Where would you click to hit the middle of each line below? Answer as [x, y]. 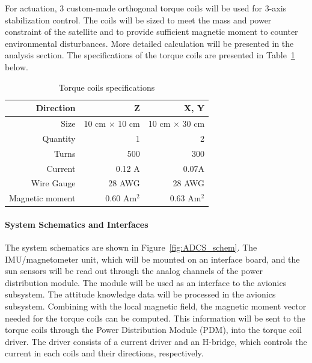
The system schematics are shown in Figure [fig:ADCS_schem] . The [131, 247]
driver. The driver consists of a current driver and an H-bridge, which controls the [156, 341]
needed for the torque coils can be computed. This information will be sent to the [155, 318]
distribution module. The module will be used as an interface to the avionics [146, 282]
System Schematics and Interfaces [77, 224]
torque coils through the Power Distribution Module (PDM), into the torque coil [153, 330]
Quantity [59, 138]
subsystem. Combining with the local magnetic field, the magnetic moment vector [156, 306]
